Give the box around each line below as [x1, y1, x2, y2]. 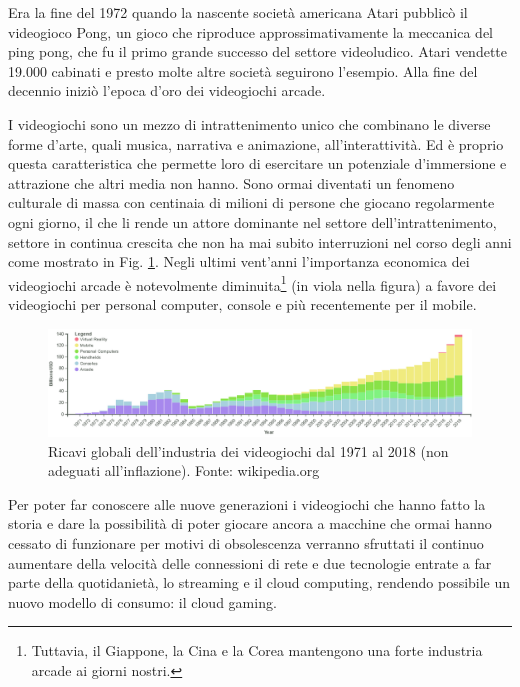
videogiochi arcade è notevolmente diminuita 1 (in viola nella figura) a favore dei [8, 271, 497, 295]
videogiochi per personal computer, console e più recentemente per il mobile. [8, 293, 477, 314]
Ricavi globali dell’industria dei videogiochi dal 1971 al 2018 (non [48, 440, 449, 461]
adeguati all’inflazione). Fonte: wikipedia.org [48, 460, 320, 481]
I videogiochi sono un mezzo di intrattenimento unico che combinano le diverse [8, 113, 491, 134]
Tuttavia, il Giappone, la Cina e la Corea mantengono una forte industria [31, 640, 483, 661]
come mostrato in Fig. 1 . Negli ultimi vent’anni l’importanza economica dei [8, 251, 470, 272]
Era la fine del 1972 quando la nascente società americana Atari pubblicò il [8, 2, 468, 22]
